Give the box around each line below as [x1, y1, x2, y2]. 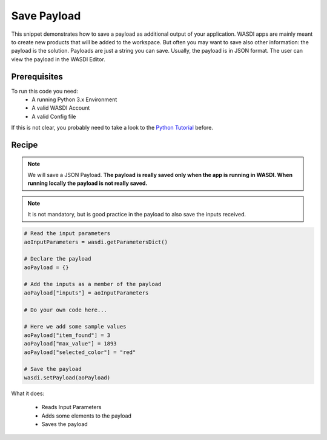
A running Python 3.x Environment [31, 96, 117, 103]
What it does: [11, 390, 45, 397]
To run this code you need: [11, 87, 79, 95]
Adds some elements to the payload [41, 412, 131, 419]
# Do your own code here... [24, 306, 107, 313]
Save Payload [11, 9, 81, 22]
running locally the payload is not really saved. [27, 179, 148, 187]
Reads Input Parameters [41, 404, 102, 411]
